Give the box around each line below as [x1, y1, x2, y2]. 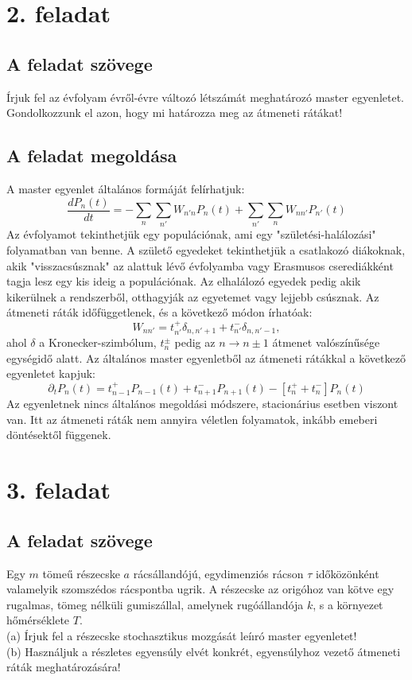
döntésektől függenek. [6, 426, 111, 443]
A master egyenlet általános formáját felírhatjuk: [6, 180, 245, 196]
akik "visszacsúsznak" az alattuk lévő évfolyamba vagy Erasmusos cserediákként [6, 257, 394, 274]
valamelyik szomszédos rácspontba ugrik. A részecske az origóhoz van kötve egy [6, 581, 395, 597]
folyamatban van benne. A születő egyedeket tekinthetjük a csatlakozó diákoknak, [6, 241, 406, 258]
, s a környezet [313, 596, 383, 612]
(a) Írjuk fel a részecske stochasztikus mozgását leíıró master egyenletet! [6, 627, 357, 643]
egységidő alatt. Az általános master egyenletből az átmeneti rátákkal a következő [6, 349, 406, 366]
